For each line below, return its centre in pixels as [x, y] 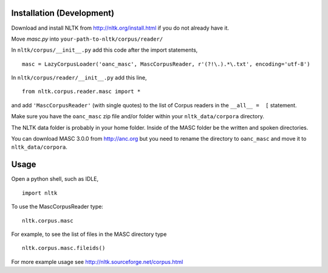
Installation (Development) [63, 13]
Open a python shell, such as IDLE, [55, 179]
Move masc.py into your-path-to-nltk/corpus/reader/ [87, 39]
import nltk [40, 193]
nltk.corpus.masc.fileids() [64, 248]
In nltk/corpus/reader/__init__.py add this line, [79, 78]
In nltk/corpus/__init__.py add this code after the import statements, [104, 50]
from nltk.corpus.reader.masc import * [81, 92]
